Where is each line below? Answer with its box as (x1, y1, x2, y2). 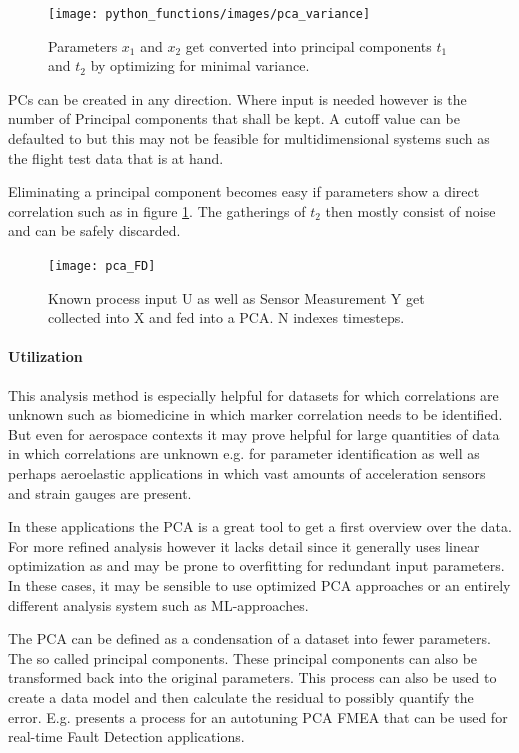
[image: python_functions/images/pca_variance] (48, 7, 371, 21)
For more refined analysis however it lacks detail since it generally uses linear (8, 535, 480, 556)
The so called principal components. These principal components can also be (8, 647, 478, 668)
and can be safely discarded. (8, 220, 181, 241)
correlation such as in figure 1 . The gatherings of (8, 200, 306, 221)
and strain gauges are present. (8, 482, 192, 503)
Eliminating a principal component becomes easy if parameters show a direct (8, 181, 480, 202)
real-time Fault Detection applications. (8, 726, 245, 747)
